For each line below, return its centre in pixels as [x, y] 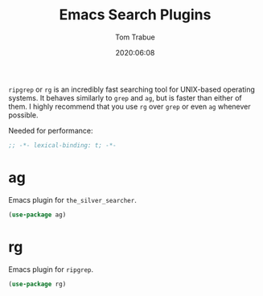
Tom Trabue [135, 37]
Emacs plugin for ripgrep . [51, 269]
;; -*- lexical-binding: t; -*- [62, 145]
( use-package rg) [37, 284]
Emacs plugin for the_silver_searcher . [72, 199]
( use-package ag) [37, 215]
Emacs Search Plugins [135, 15]
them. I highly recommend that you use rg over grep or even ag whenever [129, 106]
